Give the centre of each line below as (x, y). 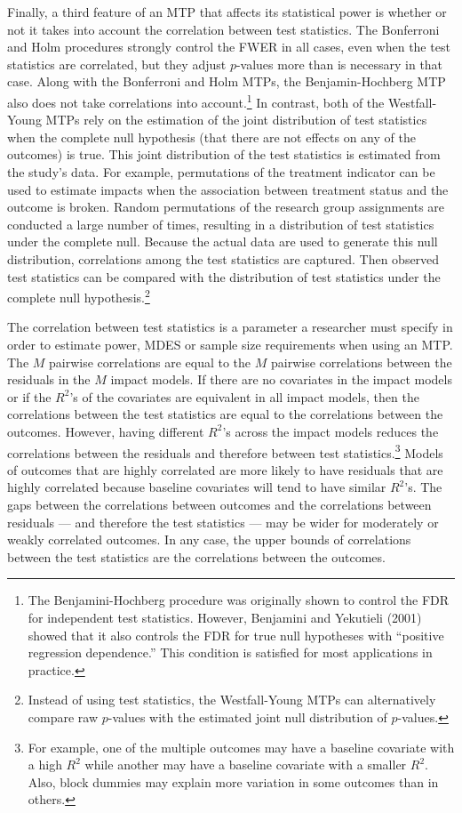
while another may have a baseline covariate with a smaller (246, 765)
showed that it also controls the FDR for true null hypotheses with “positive (236, 635)
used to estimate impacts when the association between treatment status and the (228, 189)
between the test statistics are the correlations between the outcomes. (196, 556)
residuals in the (49, 379)
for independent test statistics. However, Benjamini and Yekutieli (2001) (225, 617)
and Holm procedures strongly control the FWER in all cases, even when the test (229, 47)
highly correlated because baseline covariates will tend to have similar (197, 487)
